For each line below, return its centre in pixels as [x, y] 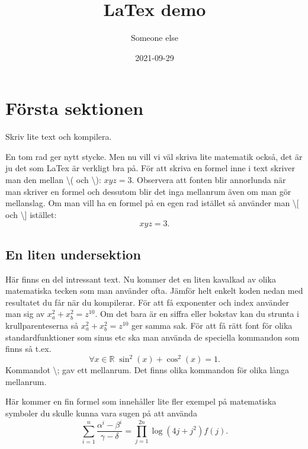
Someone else [155, 38]
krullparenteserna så [42, 325]
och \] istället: [31, 214]
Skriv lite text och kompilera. [59, 137]
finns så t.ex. [28, 349]
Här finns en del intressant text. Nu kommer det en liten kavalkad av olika [141, 279]
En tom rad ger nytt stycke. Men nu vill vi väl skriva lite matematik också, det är [154, 156]
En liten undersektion [73, 254]
